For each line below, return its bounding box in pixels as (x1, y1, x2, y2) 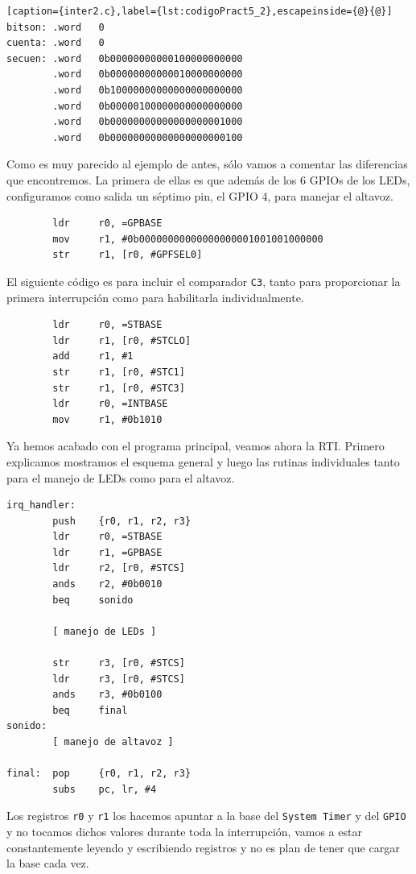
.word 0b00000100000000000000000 (52, 100, 243, 112)
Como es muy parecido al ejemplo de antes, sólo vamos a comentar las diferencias (6, 155, 408, 172)
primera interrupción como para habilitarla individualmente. (6, 288, 304, 305)
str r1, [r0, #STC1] (52, 366, 185, 378)
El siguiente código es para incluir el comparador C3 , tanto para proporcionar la (6, 272, 401, 289)
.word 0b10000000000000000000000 (52, 84, 243, 96)
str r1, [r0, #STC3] (52, 382, 185, 394)
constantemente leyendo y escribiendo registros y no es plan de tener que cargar (6, 839, 400, 855)
